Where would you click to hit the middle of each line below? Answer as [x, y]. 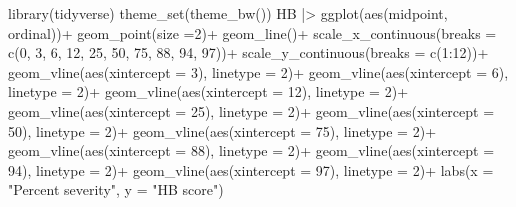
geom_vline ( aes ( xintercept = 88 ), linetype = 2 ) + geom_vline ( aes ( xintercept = [251, 150]
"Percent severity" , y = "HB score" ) [116, 189]
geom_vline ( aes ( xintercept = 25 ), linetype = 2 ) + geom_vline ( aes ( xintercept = [251, 110]
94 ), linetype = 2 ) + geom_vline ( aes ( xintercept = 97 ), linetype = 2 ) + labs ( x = [251, 169]
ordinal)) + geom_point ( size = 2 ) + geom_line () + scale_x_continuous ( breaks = [252, 32]
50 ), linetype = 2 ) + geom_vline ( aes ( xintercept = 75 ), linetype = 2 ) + [222, 130]
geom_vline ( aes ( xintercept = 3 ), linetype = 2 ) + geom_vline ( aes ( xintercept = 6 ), [258, 71]
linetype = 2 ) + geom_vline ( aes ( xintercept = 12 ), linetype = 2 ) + [208, 91]
